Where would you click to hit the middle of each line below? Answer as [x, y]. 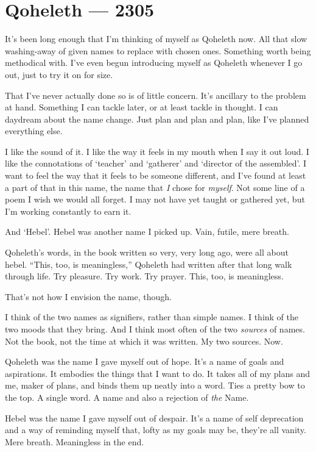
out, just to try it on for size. [59, 74]
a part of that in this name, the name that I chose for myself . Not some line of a [155, 187]
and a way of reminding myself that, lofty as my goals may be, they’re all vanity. [156, 430]
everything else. [34, 131]
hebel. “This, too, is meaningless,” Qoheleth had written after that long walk [149, 264]
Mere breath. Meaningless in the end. [75, 441]
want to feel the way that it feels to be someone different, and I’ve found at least [156, 175]
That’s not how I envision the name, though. [88, 296]
